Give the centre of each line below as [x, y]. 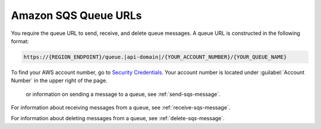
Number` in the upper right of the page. [59, 80]
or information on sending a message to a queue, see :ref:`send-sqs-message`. [123, 94]
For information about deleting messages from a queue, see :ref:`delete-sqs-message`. [118, 118]
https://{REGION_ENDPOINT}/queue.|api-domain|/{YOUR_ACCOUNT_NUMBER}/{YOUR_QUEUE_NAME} [155, 57]
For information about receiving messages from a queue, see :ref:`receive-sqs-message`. [121, 108]
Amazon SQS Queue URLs [76, 15]
